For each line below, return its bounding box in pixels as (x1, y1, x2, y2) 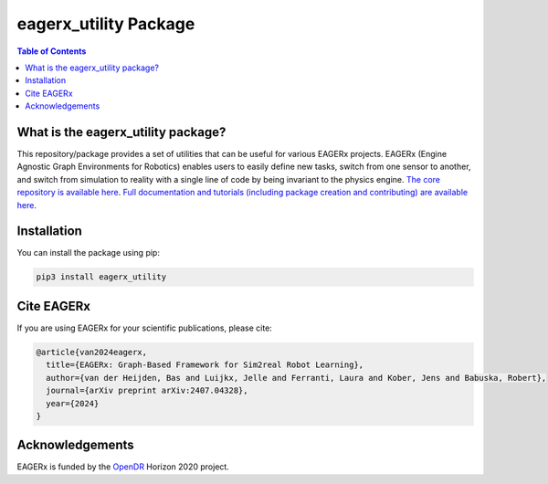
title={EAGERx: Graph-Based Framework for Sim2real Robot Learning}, (46, 360, 364, 370)
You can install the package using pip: (16, 247, 160, 258)
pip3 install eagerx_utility (36, 272, 167, 282)
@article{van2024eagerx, (36, 347, 148, 357)
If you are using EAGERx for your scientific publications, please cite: (16, 322, 273, 333)
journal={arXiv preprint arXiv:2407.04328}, (46, 385, 248, 396)
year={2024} (46, 398, 100, 408)
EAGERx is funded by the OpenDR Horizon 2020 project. (16, 461, 230, 472)
